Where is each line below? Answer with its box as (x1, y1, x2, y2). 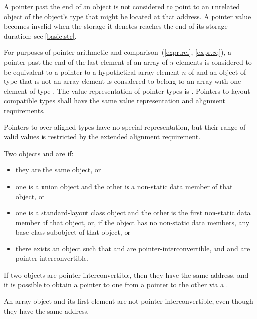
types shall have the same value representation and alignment (39, 95, 225, 106)
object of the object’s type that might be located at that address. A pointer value (4, 11, 251, 21)
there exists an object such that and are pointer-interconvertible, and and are (15, 243, 250, 253)
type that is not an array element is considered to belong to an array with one (4, 76, 241, 86)
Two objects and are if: (4, 148, 74, 158)
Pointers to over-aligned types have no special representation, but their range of (4, 121, 246, 132)
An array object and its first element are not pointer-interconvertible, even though (4, 296, 253, 306)
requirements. (4, 105, 45, 115)
